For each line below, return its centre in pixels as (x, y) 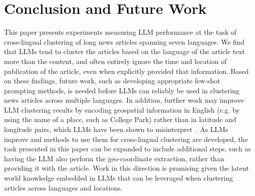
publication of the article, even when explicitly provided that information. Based (127, 71)
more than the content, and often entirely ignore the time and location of (115, 61)
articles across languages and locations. (63, 187)
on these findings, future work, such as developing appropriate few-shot (112, 81)
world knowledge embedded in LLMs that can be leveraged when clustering (119, 178)
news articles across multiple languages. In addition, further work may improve (124, 100)
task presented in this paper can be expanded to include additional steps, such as (127, 149)
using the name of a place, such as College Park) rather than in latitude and (120, 119)
